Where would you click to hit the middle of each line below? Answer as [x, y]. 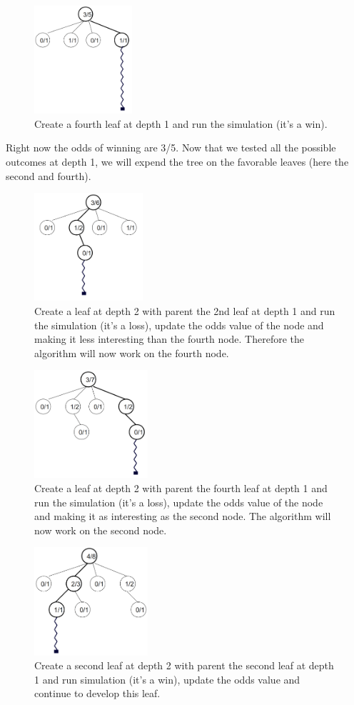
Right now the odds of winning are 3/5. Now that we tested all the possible [171, 147]
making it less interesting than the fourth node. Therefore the [170, 339]
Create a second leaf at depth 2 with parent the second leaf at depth [184, 665]
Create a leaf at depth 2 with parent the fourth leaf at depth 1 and [181, 488]
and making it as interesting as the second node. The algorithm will [183, 516]
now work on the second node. [101, 530]
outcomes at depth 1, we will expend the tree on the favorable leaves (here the [177, 161]
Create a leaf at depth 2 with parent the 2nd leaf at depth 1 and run [185, 310]
